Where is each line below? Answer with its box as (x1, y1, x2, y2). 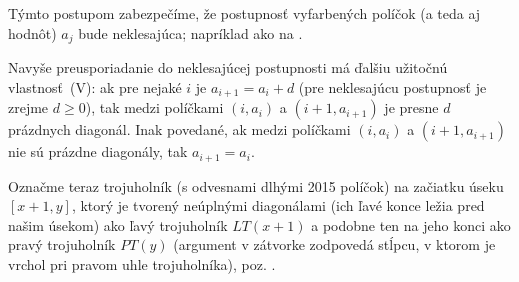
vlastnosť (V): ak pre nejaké (8, 76, 182, 97)
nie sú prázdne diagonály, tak (8, 141, 188, 162)
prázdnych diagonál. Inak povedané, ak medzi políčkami (8, 119, 351, 140)
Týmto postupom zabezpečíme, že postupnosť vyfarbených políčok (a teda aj (8, 3, 481, 23)
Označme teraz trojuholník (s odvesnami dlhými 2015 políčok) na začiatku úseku (8, 175, 504, 196)
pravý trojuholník (8, 234, 116, 255)
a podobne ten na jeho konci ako (311, 214, 511, 235)
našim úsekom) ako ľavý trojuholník (8, 214, 228, 235)
